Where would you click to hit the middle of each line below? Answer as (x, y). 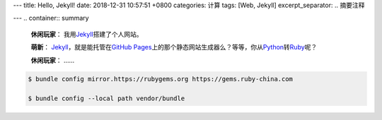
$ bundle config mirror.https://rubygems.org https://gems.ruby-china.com (161, 79)
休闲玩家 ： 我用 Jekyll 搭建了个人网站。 (87, 34)
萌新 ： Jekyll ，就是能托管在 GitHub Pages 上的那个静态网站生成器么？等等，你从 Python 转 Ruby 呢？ (174, 47)
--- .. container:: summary (51, 18)
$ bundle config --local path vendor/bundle (106, 98)
